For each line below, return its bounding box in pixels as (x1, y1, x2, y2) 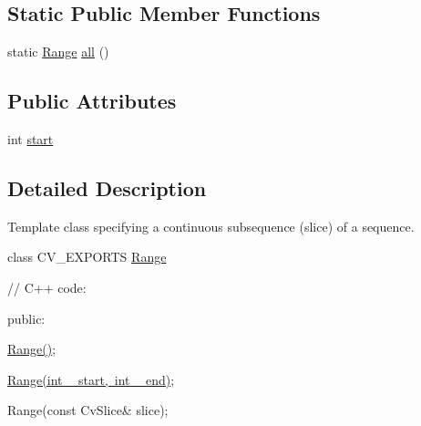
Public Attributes (7, 87, 177, 115)
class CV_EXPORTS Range (7, 247, 167, 266)
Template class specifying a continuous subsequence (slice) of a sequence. (7, 216, 415, 235)
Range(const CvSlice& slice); (7, 400, 169, 420)
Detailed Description (7, 173, 207, 202)
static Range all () (7, 42, 109, 61)
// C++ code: (7, 277, 87, 296)
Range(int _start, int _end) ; (7, 369, 175, 389)
